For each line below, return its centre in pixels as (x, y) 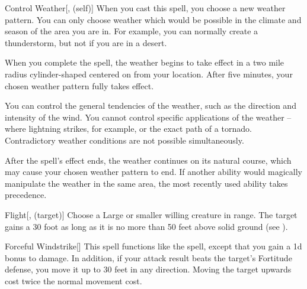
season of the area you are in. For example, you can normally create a (132, 31)
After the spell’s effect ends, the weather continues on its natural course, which (148, 160)
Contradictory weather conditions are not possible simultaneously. (124, 140)
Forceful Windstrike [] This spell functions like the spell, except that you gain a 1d (153, 246)
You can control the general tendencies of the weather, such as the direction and (151, 105)
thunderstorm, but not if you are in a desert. (86, 42)
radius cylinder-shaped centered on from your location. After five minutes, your (149, 74)
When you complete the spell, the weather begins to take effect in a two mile (145, 62)
